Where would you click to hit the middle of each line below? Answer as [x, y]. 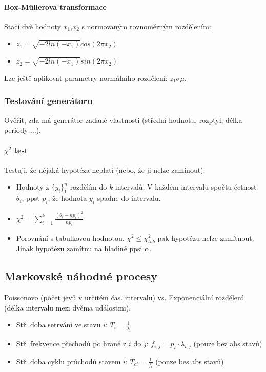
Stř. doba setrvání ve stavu [58, 325]
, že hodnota [67, 198]
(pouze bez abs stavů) [228, 344]
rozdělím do [88, 187]
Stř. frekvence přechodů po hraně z [71, 344]
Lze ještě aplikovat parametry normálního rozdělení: [86, 78]
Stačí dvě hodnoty [33, 26]
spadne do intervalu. [129, 198]
